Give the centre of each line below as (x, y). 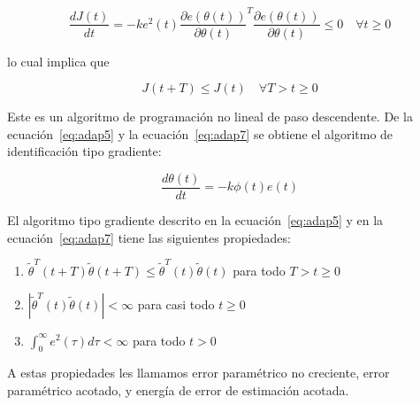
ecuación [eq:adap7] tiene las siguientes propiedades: (149, 237)
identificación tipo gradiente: (84, 151)
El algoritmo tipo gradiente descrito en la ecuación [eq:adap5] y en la (195, 220)
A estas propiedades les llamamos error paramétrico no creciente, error (199, 373)
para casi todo (176, 304)
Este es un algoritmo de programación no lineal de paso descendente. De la (210, 117)
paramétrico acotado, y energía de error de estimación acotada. (178, 389)
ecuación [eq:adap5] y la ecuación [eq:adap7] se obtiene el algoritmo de (200, 133)
